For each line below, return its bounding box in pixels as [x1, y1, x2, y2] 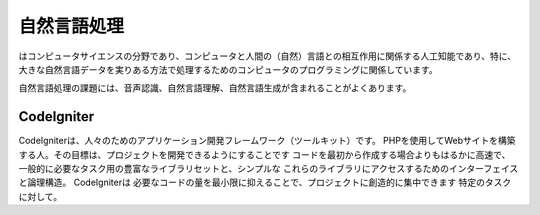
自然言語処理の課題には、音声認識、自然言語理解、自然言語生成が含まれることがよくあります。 [18, 82, 412, 94]
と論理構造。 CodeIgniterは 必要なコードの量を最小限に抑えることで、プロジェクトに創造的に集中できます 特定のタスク [18, 176, 512, 189]
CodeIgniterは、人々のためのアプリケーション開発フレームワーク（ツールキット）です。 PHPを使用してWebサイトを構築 [18, 135, 516, 147]
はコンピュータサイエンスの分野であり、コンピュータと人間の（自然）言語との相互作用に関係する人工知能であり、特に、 [18, 50, 517, 62]
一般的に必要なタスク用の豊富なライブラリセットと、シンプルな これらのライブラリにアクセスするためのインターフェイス [18, 163, 519, 175]
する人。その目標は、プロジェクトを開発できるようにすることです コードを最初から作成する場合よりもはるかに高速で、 [18, 148, 511, 160]
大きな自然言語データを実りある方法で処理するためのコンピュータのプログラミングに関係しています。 [18, 63, 439, 75]
